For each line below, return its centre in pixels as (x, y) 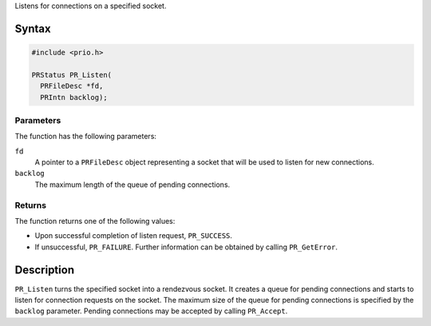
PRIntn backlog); (74, 97)
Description (45, 270)
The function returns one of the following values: (95, 221)
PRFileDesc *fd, (72, 86)
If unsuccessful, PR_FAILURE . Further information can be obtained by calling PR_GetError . (186, 247)
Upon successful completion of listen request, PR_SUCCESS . (134, 236)
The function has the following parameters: (86, 137)
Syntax (33, 28)
